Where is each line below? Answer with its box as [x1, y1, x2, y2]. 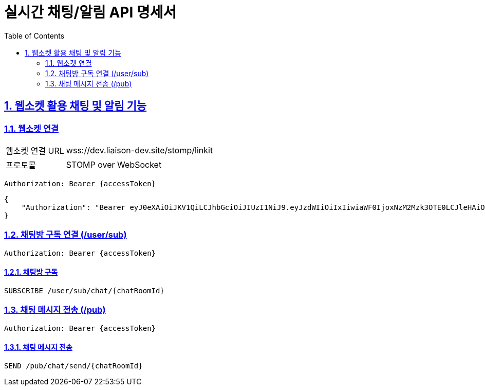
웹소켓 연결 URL [6, 145, 64, 156]
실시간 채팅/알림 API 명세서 [4, 4, 177, 21]
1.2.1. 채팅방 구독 [4, 268, 58, 277]
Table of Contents [4, 31, 65, 40]
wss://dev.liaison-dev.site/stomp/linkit [66, 145, 213, 155]
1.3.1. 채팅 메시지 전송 [4, 343, 72, 352]
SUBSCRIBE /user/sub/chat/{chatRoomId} [4, 286, 164, 295]
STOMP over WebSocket [66, 159, 162, 170]
